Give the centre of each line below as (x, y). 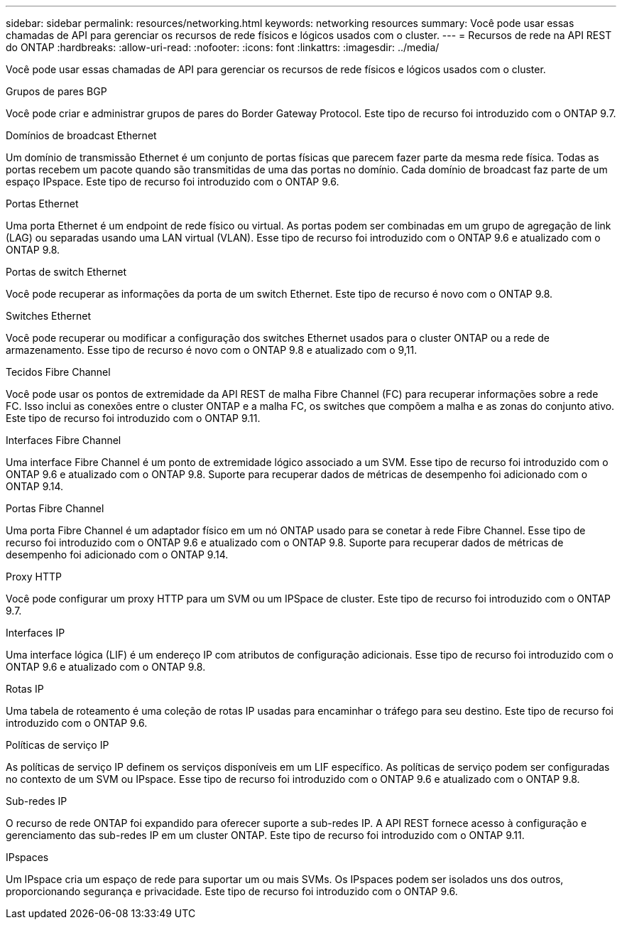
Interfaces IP (36, 633)
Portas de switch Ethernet (66, 272)
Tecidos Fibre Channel (58, 372)
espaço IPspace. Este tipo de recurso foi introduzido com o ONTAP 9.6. (173, 182)
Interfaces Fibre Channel (64, 440)
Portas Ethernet (42, 204)
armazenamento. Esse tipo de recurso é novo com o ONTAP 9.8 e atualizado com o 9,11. (212, 350)
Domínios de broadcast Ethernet (81, 135)
